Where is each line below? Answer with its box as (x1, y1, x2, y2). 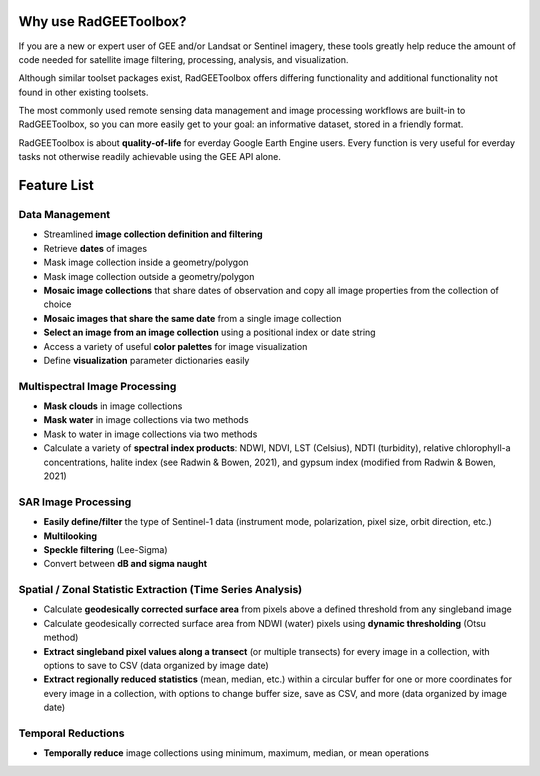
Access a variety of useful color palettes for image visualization (43, 340, 308, 352)
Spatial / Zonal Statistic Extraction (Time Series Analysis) (18, 583, 303, 597)
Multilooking (43, 530, 98, 542)
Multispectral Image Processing (18, 379, 177, 393)
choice (43, 298, 72, 310)
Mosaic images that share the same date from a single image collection (43, 312, 342, 324)
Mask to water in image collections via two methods (43, 428, 258, 440)
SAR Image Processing (18, 495, 132, 509)
